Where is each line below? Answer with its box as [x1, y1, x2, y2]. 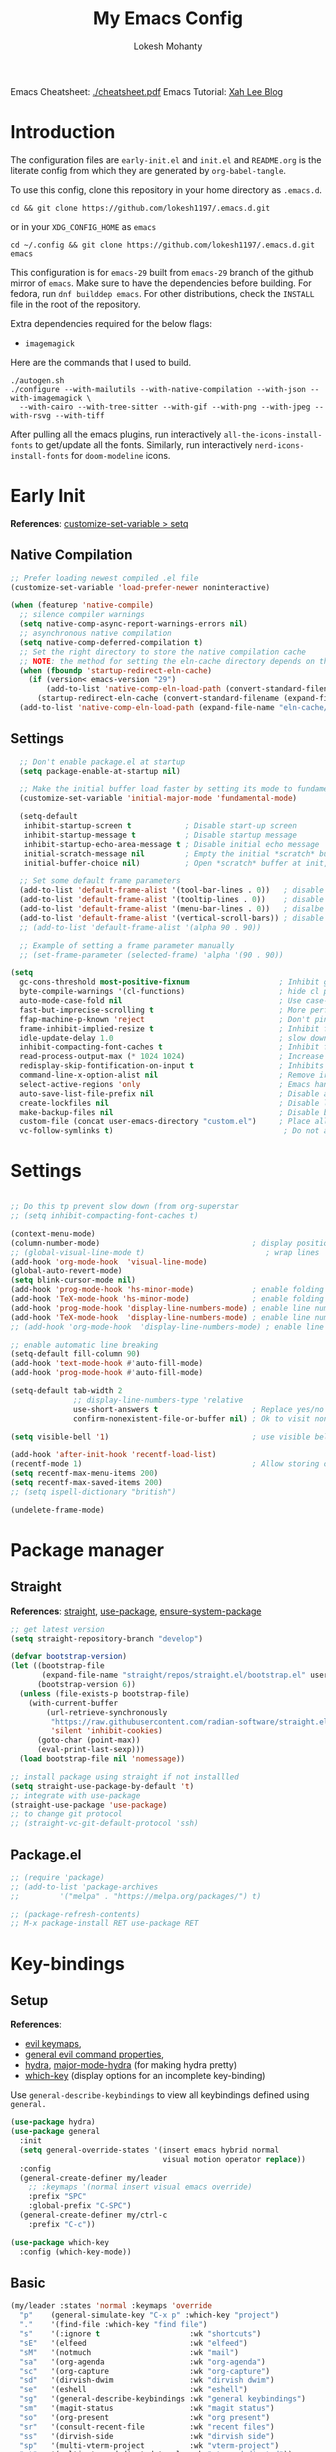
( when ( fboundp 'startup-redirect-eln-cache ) [19, 665, 213, 676]
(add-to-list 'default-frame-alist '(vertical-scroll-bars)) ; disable [19, 913, 325, 923]
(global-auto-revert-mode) [10, 1266, 123, 1276]
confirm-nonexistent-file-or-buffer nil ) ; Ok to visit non [73, 1413, 329, 1424]
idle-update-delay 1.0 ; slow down [19, 1033, 329, 1043]
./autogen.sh [10, 375, 65, 386]
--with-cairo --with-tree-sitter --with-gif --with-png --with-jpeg [19, 402, 311, 412]
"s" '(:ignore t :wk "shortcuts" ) [19, 2329, 262, 2339]
